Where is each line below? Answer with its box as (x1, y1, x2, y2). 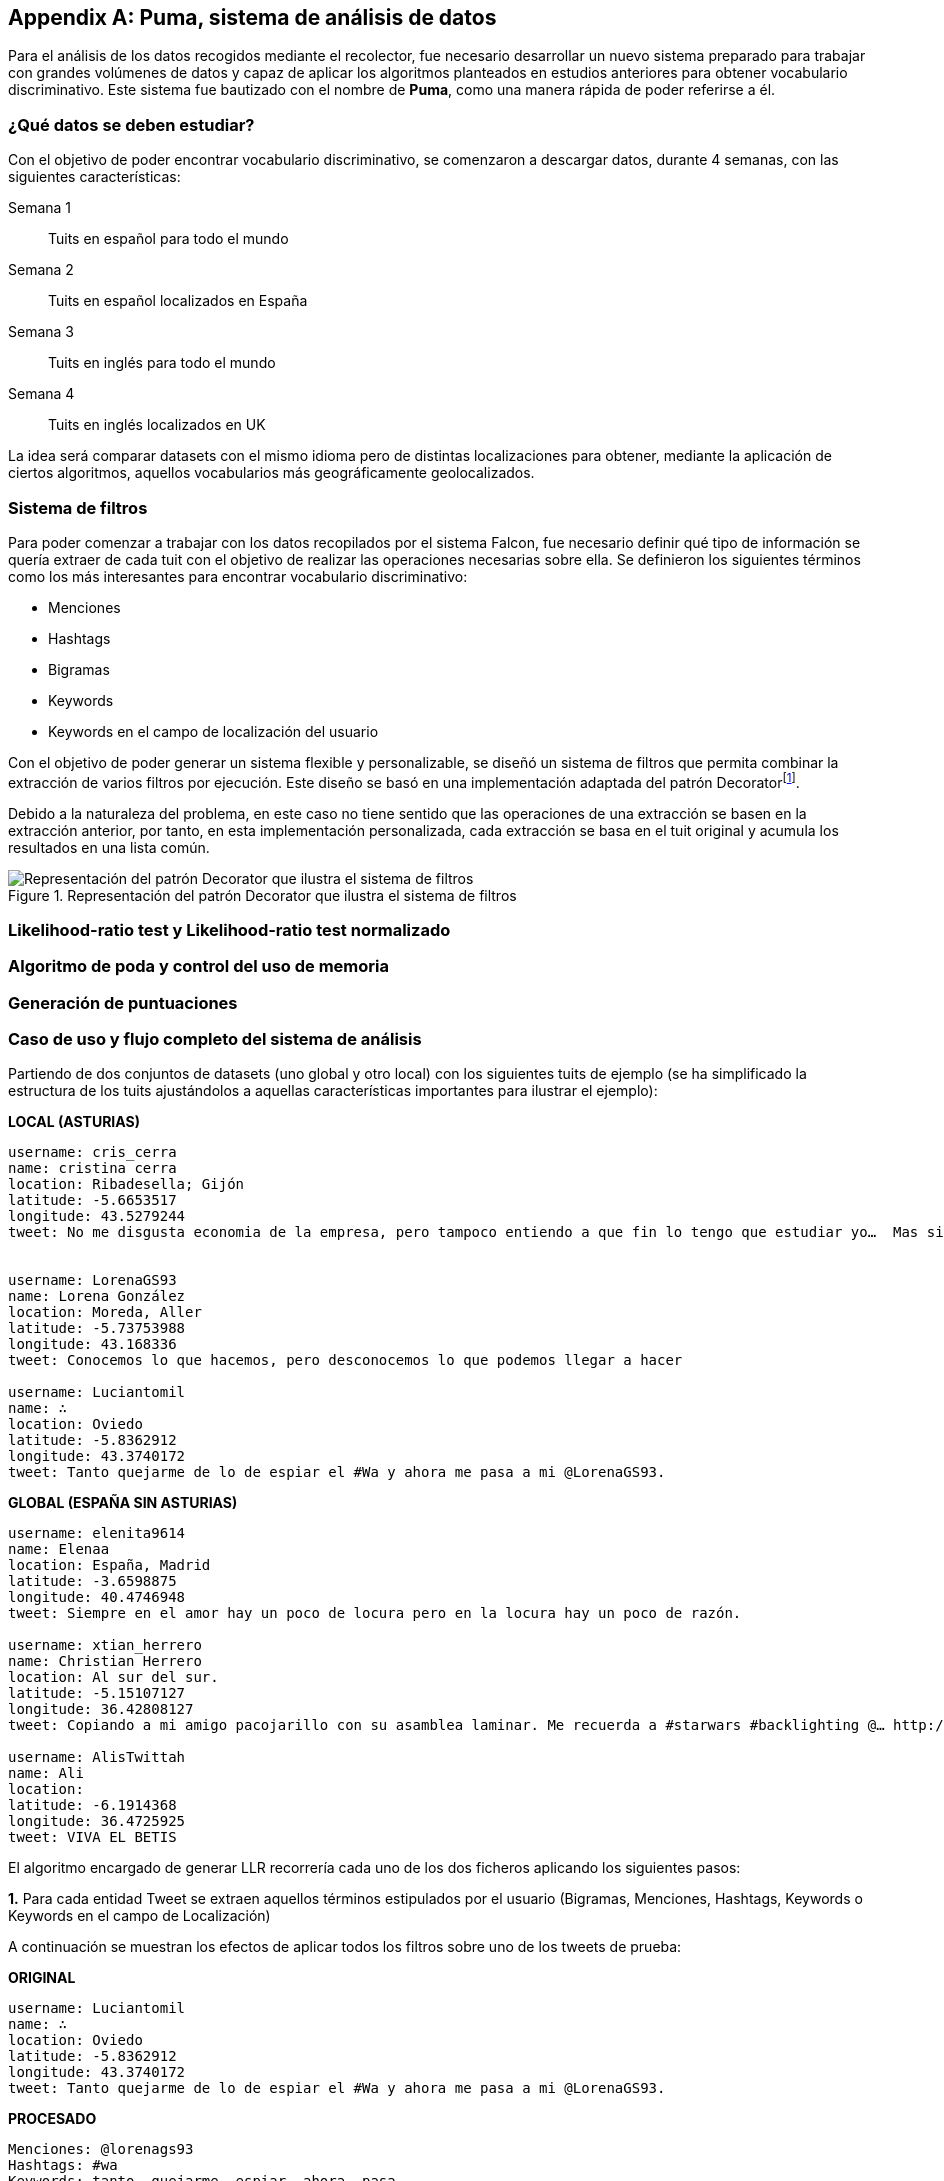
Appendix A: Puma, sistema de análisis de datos (8, 5, 497, 30)
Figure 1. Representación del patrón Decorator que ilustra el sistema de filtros (8, 886, 517, 904)
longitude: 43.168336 (8, 1336, 177, 1353)
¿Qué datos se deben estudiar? (8, 114, 255, 135)
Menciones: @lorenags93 (8, 2141, 194, 2158)
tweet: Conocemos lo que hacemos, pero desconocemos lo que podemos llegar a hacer (8, 1352, 683, 1369)
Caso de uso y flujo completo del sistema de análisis (8, 1029, 422, 1050)
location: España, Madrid (8, 1557, 211, 1574)
